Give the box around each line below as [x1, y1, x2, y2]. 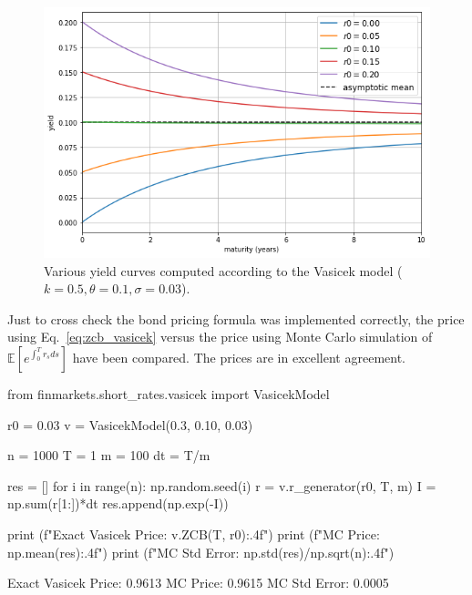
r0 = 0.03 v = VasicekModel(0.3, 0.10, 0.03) [7, 415, 253, 434]
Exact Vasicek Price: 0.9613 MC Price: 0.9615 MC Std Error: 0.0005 [7, 573, 389, 592]
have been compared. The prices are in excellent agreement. [72, 347, 405, 366]
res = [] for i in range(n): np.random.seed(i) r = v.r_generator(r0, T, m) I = [7, 476, 436, 495]
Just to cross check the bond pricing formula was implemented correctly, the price [7, 309, 465, 328]
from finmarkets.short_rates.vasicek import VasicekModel [7, 384, 330, 403]
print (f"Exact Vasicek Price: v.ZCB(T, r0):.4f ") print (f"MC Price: [7, 524, 380, 543]
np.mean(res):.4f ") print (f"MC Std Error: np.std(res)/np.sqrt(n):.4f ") [7, 542, 395, 561]
